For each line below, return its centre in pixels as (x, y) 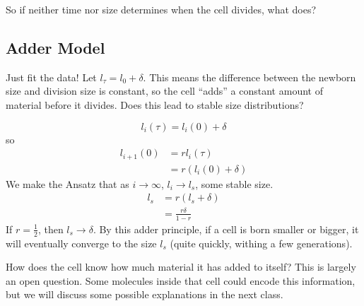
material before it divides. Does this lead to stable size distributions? (155, 104)
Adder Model (55, 47)
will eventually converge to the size (81, 243)
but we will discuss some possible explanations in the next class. (145, 294)
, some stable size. (234, 183)
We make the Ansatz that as (67, 183)
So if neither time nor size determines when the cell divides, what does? (161, 9)
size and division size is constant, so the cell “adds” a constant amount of (164, 91)
